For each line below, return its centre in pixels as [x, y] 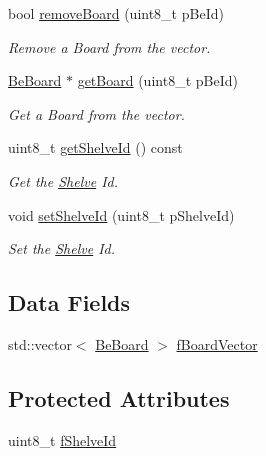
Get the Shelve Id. [63, 180]
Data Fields [69, 302]
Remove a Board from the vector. [109, 46]
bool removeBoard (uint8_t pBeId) [116, 13]
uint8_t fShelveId [62, 439]
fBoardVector [217, 343]
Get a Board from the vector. [96, 113]
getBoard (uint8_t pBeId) [157, 80]
